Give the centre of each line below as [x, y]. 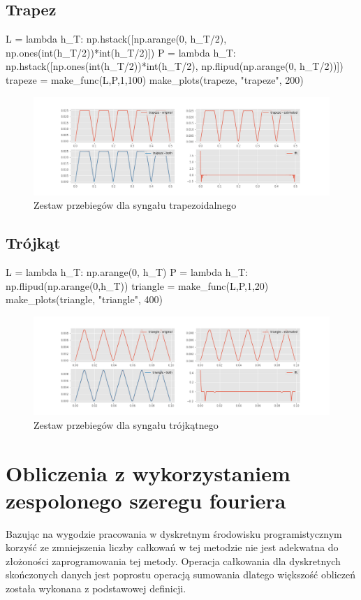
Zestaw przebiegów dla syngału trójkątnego [126, 424]
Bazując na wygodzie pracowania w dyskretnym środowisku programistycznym [174, 533]
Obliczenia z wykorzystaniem [148, 473]
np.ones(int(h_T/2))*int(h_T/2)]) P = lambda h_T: [121, 52]
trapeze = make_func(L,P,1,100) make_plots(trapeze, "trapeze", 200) [155, 79]
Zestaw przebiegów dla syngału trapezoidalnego [135, 205]
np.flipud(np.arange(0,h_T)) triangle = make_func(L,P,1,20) [137, 285]
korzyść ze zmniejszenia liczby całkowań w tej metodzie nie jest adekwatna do [172, 547]
